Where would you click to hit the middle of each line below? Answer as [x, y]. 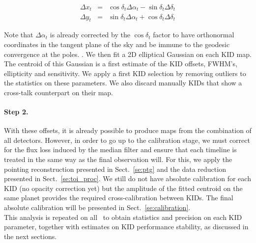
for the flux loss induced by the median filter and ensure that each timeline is [120, 149]
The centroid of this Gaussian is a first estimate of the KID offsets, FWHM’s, [121, 64]
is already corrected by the [90, 35]
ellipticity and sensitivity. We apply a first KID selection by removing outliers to [125, 73]
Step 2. [16, 112]
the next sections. [30, 236]
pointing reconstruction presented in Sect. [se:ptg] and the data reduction [115, 169]
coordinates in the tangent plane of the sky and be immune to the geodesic [117, 44]
